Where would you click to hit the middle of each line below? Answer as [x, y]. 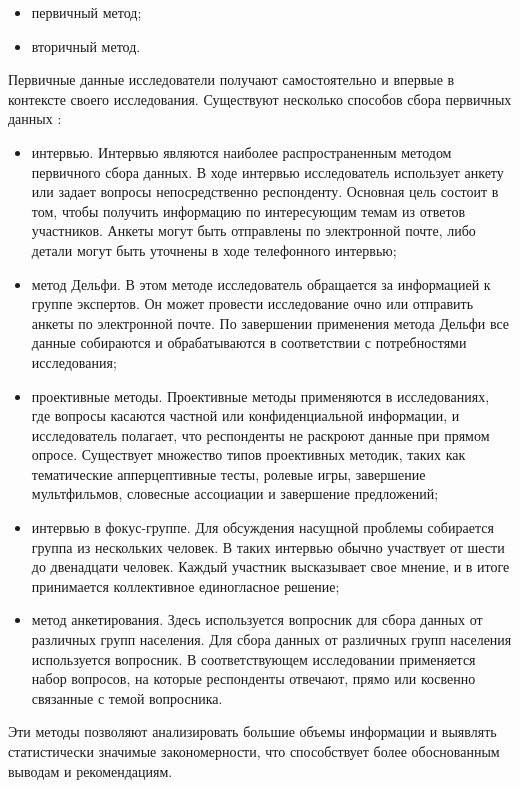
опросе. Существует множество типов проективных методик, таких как [248, 454]
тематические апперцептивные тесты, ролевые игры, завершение [228, 473]
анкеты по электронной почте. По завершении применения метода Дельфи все [270, 322]
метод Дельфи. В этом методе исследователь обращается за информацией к [261, 283]
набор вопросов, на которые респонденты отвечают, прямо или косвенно [253, 678]
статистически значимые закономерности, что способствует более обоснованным [254, 751]
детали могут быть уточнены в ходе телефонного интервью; [214, 249]
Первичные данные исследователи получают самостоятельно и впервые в [231, 79]
